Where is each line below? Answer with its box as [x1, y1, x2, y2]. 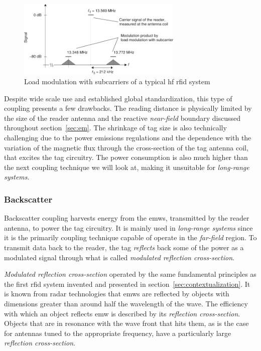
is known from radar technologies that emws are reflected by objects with [4, 288, 229, 299]
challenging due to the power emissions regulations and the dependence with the [4, 132, 251, 143]
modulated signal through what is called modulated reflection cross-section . [4, 252, 234, 262]
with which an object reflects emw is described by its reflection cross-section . [4, 308, 240, 318]
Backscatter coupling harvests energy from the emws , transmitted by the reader [4, 213, 249, 223]
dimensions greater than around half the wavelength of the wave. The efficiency [4, 298, 248, 308]
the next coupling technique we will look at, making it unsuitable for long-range [4, 161, 249, 172]
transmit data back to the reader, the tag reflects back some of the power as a [4, 242, 244, 252]
